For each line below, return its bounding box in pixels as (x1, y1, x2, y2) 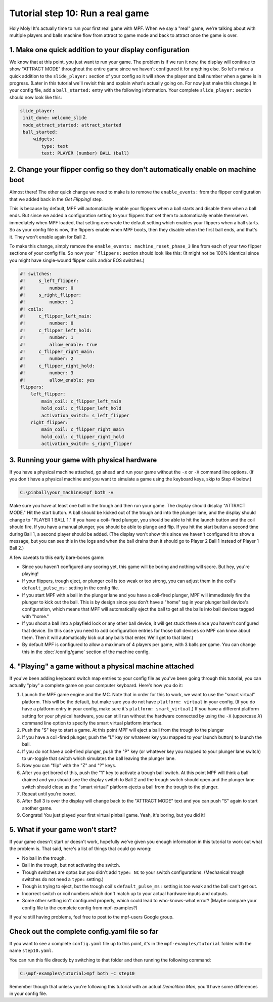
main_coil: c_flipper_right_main (41, 427, 124, 432)
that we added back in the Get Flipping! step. (9, 196, 103, 202)
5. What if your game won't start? (9, 825, 117, 834)
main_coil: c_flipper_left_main (41, 398, 121, 404)
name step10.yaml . (9, 947, 53, 954)
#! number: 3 (20, 370, 74, 376)
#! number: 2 (20, 356, 74, 362)
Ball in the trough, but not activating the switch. (22, 862, 121, 868)
